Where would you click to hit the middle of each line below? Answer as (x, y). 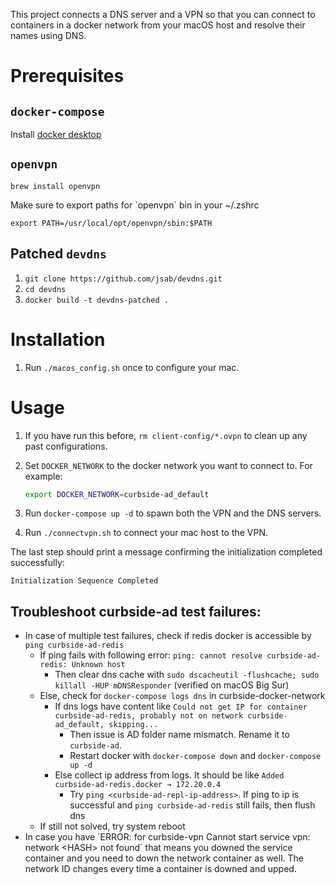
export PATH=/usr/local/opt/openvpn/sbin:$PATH (111, 223)
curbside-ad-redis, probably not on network (149, 716)
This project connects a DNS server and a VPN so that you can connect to (163, 14)
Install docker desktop (56, 134)
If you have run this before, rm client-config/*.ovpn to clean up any (166, 435)
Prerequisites (67, 76)
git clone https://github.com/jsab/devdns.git (123, 279)
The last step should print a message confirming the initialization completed (166, 552)
